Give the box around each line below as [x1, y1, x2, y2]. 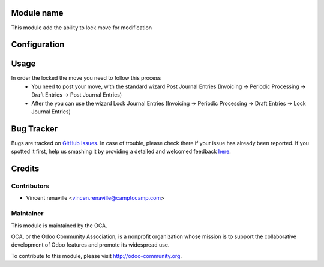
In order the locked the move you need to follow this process [11, 74, 161, 82]
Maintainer [11, 209, 44, 218]
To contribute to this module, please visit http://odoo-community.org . [11, 252, 182, 259]
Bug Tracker [11, 124, 58, 134]
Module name [11, 8, 64, 18]
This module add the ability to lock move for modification [11, 24, 152, 31]
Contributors [11, 182, 50, 190]
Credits [11, 164, 40, 174]
